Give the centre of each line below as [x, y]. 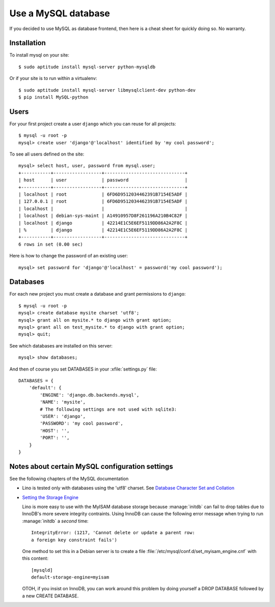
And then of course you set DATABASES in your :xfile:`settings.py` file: [83, 369]
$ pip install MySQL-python [53, 97]
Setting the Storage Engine [50, 497]
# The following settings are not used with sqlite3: [108, 409]
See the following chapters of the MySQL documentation [69, 479]
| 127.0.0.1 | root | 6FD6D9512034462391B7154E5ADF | [103, 202]
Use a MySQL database [60, 13]
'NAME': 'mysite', [63, 402]
